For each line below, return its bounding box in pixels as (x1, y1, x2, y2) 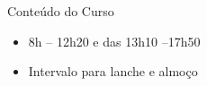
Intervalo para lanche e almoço (28, 62, 198, 81)
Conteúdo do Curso (7, 2, 114, 20)
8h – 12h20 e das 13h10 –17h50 (28, 31, 201, 50)
